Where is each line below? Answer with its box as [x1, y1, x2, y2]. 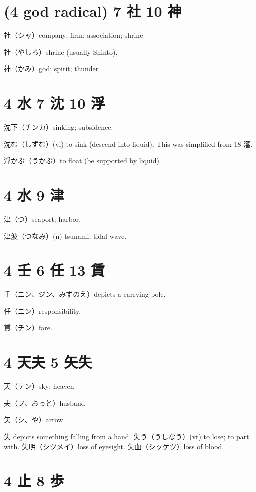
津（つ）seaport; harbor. [4, 213, 81, 224]
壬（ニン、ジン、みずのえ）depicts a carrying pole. [4, 289, 166, 299]
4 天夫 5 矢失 [4, 352, 92, 372]
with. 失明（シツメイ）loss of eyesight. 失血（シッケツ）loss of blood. [4, 441, 224, 451]
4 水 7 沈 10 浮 [4, 93, 105, 113]
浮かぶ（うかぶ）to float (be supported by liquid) [4, 155, 159, 166]
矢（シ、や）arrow [4, 414, 63, 425]
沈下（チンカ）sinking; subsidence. [4, 122, 113, 132]
